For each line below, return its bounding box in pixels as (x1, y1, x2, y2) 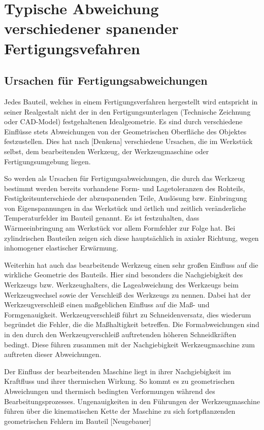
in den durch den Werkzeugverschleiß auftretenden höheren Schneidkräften (4, 329, 237, 340)
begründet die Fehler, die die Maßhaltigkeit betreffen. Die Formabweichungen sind (4, 319, 259, 330)
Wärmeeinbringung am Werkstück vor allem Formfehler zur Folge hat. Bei (4, 223, 236, 233)
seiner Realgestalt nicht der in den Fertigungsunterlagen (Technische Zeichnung (4, 106, 251, 117)
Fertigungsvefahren (4, 38, 140, 58)
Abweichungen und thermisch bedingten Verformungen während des (4, 385, 215, 396)
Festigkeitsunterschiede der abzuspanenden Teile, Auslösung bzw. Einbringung (4, 193, 247, 203)
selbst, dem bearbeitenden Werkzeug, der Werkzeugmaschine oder (4, 146, 209, 156)
